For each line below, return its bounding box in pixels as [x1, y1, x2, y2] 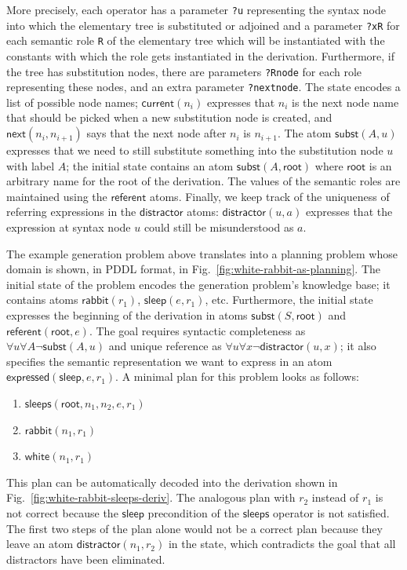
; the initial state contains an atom [66, 157, 234, 174]
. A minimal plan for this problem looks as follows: [115, 368, 359, 385]
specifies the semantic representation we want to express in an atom [6, 353, 333, 369]
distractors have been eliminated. [6, 550, 165, 567]
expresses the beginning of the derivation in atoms [6, 307, 248, 323]
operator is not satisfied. [273, 504, 390, 521]
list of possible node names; [6, 93, 138, 110]
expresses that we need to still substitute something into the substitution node [6, 142, 383, 159]
